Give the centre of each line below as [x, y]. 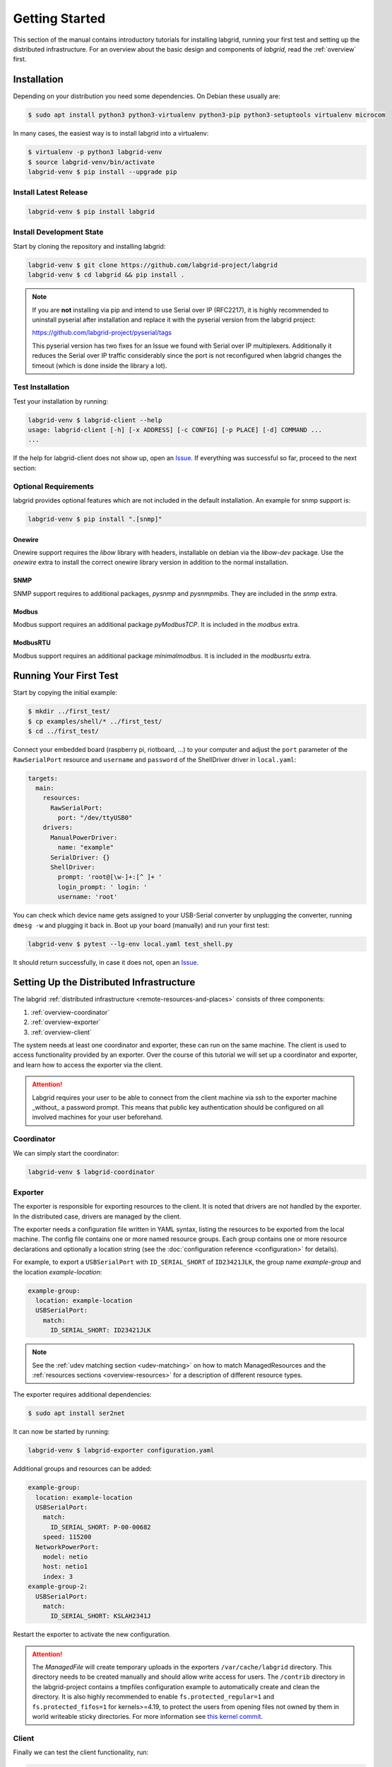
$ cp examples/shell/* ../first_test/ [95, 721]
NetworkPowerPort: [67, 1547]
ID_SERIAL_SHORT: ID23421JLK [101, 1330]
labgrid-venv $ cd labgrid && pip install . [106, 275]
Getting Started [59, 18]
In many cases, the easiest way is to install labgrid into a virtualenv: [111, 134]
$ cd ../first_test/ [63, 731]
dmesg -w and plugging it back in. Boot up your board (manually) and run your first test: [141, 925]
